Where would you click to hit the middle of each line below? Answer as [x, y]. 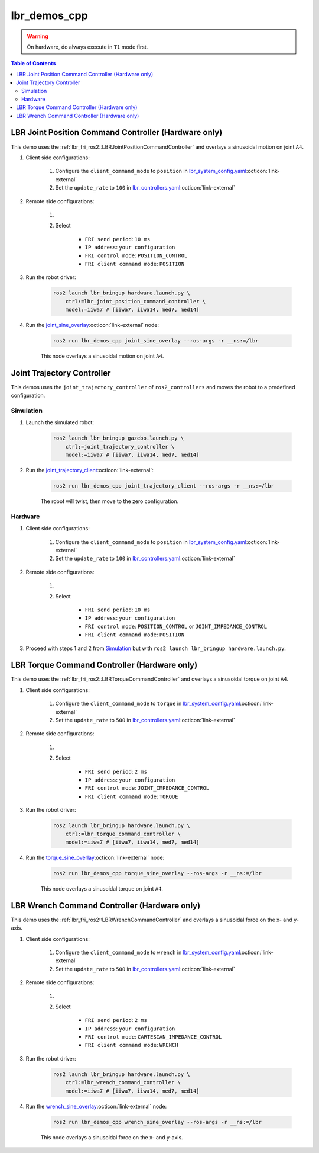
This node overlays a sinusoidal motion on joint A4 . [102, 356]
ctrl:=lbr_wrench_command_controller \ [123, 1082]
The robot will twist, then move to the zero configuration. [110, 501]
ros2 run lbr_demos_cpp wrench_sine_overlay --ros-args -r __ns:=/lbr [157, 1122]
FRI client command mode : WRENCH [131, 1045]
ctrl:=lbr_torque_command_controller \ [123, 834]
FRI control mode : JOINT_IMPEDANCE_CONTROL [147, 788]
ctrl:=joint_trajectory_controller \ [120, 446]
